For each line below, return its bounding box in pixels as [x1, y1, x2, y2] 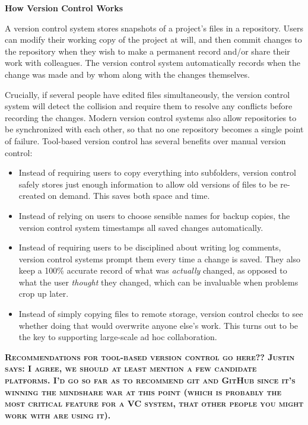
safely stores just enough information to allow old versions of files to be [18, 177, 278, 190]
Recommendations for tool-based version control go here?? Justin [5, 350, 295, 363]
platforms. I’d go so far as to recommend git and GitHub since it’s [5, 374, 296, 386]
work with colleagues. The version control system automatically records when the [5, 56, 300, 69]
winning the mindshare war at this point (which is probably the [5, 385, 282, 398]
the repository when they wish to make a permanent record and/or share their [5, 45, 290, 57]
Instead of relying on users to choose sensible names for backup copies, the [18, 209, 290, 221]
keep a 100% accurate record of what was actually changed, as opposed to [18, 264, 287, 277]
